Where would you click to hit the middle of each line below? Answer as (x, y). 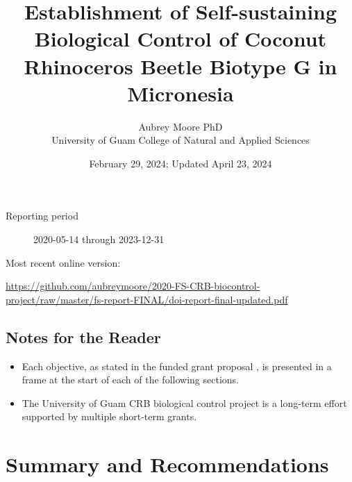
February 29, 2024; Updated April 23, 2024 (181, 163)
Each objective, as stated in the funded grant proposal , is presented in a (177, 366)
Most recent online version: (63, 262)
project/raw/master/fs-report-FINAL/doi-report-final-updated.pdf (147, 299)
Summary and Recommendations (167, 464)
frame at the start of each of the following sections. (130, 380)
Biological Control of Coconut (181, 39)
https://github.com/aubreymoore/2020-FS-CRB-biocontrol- (133, 286)
